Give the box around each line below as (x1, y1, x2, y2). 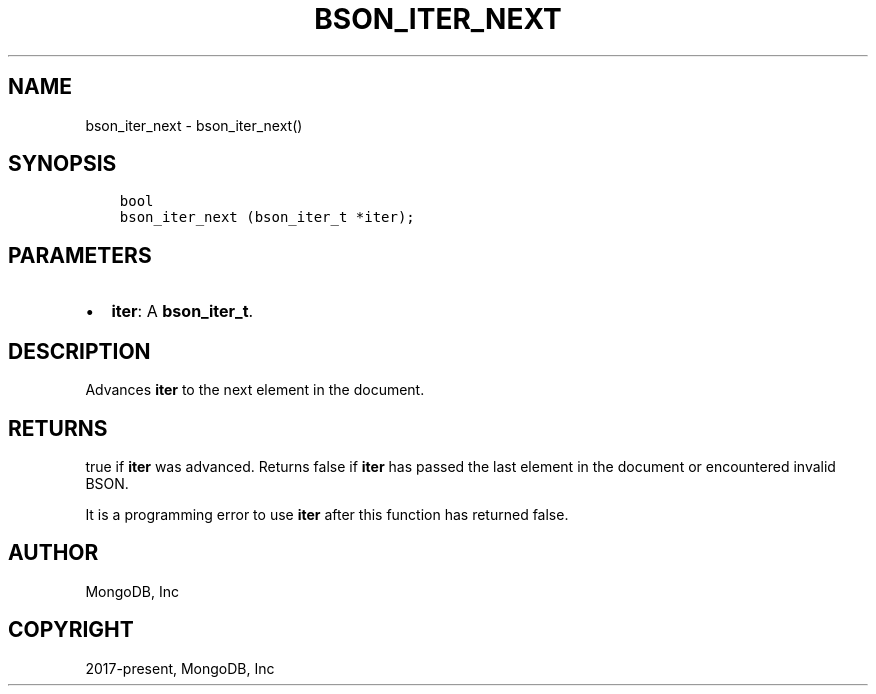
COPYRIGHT (8, 617, 134, 643)
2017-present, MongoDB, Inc (85, 659, 275, 677)
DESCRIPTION (8, 338, 151, 364)
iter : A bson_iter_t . (111, 301, 254, 322)
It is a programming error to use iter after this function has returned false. (85, 505, 569, 523)
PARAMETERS (8, 242, 152, 268)
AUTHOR (8, 540, 99, 566)
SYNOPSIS (8, 151, 117, 177)
